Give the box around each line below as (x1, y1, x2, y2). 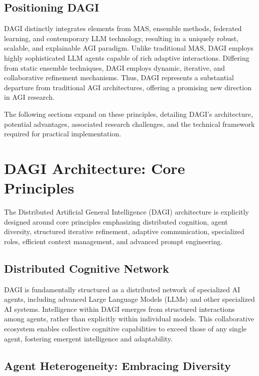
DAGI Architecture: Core (4, 157, 185, 178)
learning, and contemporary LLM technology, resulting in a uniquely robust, (4, 33, 239, 43)
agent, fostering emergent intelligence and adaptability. (4, 333, 173, 343)
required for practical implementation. (4, 128, 121, 139)
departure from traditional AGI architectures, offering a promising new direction (4, 82, 251, 92)
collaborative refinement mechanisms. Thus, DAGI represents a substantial (4, 72, 234, 83)
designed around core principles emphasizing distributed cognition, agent (4, 216, 228, 227)
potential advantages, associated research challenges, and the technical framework (4, 118, 255, 129)
